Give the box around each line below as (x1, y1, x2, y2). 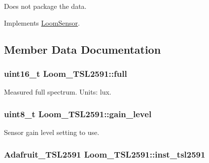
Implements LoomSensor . (4, 17, 80, 28)
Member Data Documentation (4, 41, 161, 57)
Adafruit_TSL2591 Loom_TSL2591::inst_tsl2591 (4, 148, 206, 160)
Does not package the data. (4, 1, 87, 11)
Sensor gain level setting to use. (4, 127, 100, 137)
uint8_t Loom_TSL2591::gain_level (4, 107, 152, 120)
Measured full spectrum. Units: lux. (4, 87, 111, 97)
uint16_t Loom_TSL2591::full (4, 67, 127, 79)
